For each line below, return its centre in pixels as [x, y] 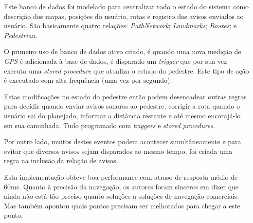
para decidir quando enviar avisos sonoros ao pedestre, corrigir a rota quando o [122, 106]
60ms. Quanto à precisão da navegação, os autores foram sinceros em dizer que [121, 186]
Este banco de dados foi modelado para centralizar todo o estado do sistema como [126, 6]
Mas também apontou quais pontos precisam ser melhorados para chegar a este [122, 205]
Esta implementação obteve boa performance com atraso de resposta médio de [121, 177]
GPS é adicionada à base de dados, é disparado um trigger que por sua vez [116, 61]
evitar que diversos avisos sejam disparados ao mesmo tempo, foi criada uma [118, 151]
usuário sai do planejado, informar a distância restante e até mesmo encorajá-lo [122, 115]
